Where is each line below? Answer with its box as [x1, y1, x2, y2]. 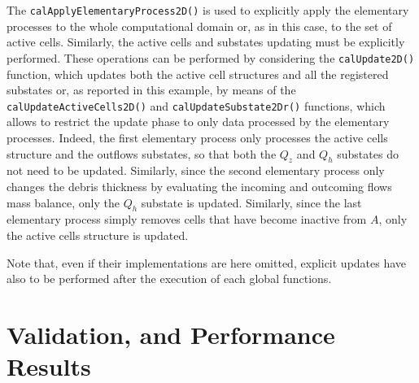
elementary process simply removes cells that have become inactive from [7, 211, 367, 228]
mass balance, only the [7, 194, 120, 211]
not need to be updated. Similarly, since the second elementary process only [7, 162, 385, 179]
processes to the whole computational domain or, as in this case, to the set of [7, 17, 392, 34]
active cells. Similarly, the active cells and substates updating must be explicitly [7, 33, 405, 50]
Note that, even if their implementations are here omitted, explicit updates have [7, 254, 407, 271]
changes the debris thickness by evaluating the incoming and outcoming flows [7, 177, 392, 194]
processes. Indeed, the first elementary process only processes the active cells [7, 128, 388, 146]
